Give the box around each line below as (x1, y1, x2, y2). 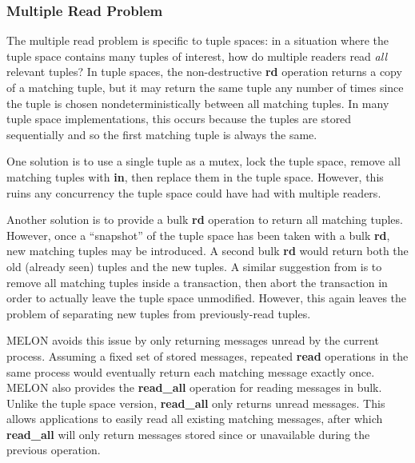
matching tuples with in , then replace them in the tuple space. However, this (6, 168, 384, 185)
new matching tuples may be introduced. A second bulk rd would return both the (6, 242, 409, 259)
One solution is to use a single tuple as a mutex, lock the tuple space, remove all (6, 153, 401, 170)
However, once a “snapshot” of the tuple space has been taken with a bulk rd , (6, 226, 390, 243)
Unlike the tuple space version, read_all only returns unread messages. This (6, 394, 385, 411)
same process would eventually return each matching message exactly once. (6, 363, 375, 380)
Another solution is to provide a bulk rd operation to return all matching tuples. (6, 211, 403, 228)
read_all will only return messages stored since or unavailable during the (6, 425, 370, 442)
